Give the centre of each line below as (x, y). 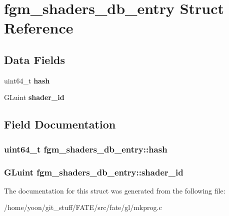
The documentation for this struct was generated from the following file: (115, 190)
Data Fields (35, 59)
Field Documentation (60, 124)
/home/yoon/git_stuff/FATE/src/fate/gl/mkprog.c (83, 207)
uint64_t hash (27, 80)
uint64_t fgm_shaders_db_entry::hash (86, 149)
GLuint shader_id (34, 97)
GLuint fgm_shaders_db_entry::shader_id (94, 172)
